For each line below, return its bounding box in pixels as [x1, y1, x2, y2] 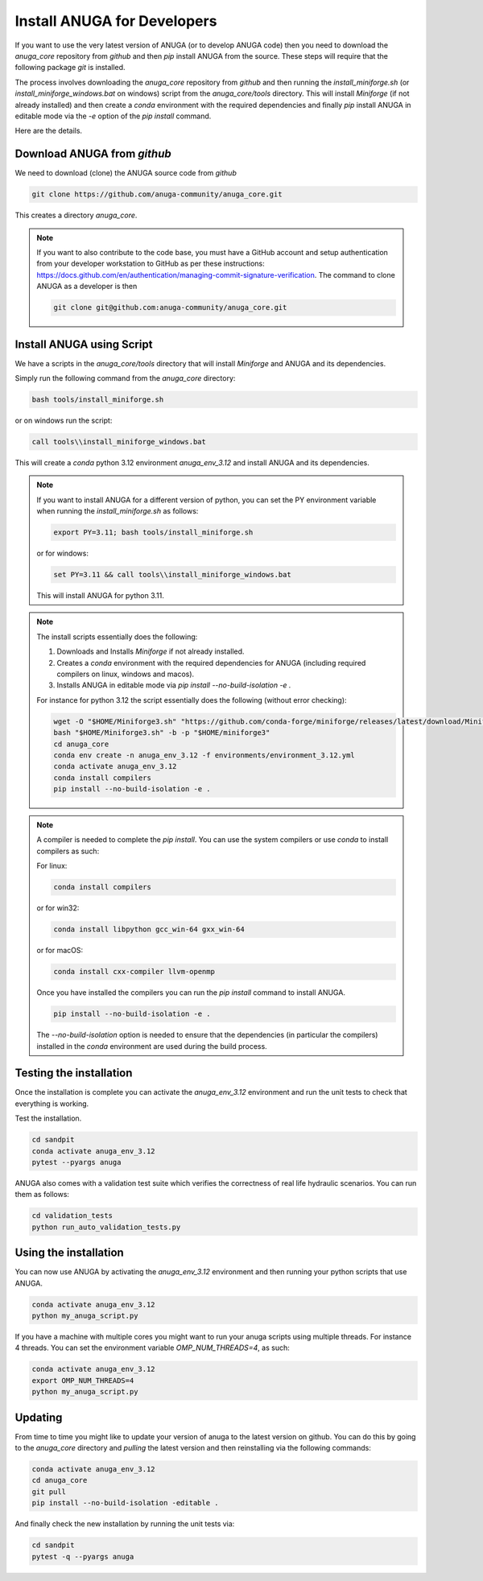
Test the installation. [14, 1113, 82, 1123]
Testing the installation [14, 1067, 133, 1080]
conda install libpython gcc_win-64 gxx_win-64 [53, 925, 245, 934]
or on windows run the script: [14, 415, 113, 425]
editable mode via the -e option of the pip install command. [14, 111, 212, 121]
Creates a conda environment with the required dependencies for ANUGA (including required [56, 658, 366, 667]
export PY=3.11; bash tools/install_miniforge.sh [53, 528, 254, 537]
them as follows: [14, 1190, 70, 1199]
